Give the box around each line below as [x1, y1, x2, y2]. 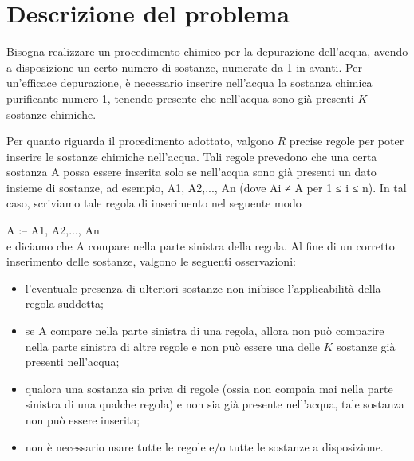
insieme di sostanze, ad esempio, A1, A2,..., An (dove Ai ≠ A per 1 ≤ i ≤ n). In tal [6, 179, 407, 195]
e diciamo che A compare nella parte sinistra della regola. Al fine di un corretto [6, 237, 395, 254]
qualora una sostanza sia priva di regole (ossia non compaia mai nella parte [25, 380, 393, 396]
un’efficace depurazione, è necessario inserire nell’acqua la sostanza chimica [6, 74, 373, 91]
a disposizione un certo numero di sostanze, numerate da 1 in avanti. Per [6, 58, 362, 75]
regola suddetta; [25, 295, 104, 312]
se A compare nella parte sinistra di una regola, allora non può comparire [25, 322, 384, 339]
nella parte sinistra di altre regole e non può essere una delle [25, 337, 320, 354]
